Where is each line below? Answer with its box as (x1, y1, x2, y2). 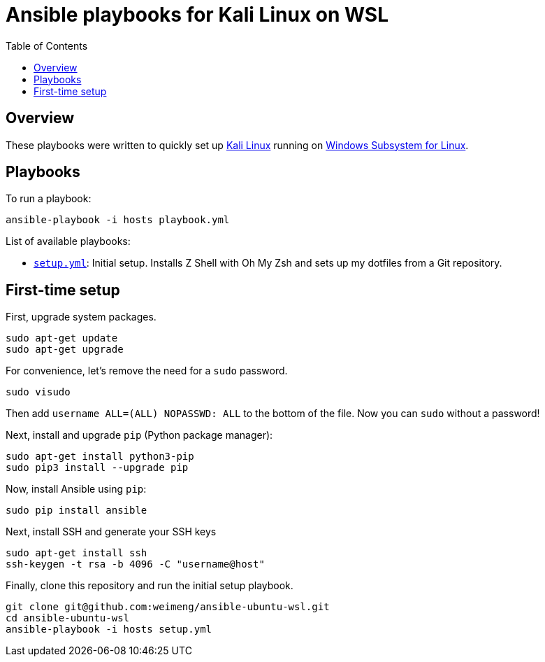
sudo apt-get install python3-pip (6, 451, 194, 463)
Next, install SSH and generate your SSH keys (6, 526, 217, 538)
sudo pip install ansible (6, 505, 147, 516)
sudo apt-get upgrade (6, 344, 124, 355)
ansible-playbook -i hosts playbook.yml (6, 214, 230, 226)
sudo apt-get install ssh (6, 547, 147, 559)
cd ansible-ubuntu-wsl (6, 612, 130, 624)
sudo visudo (6, 386, 71, 398)
